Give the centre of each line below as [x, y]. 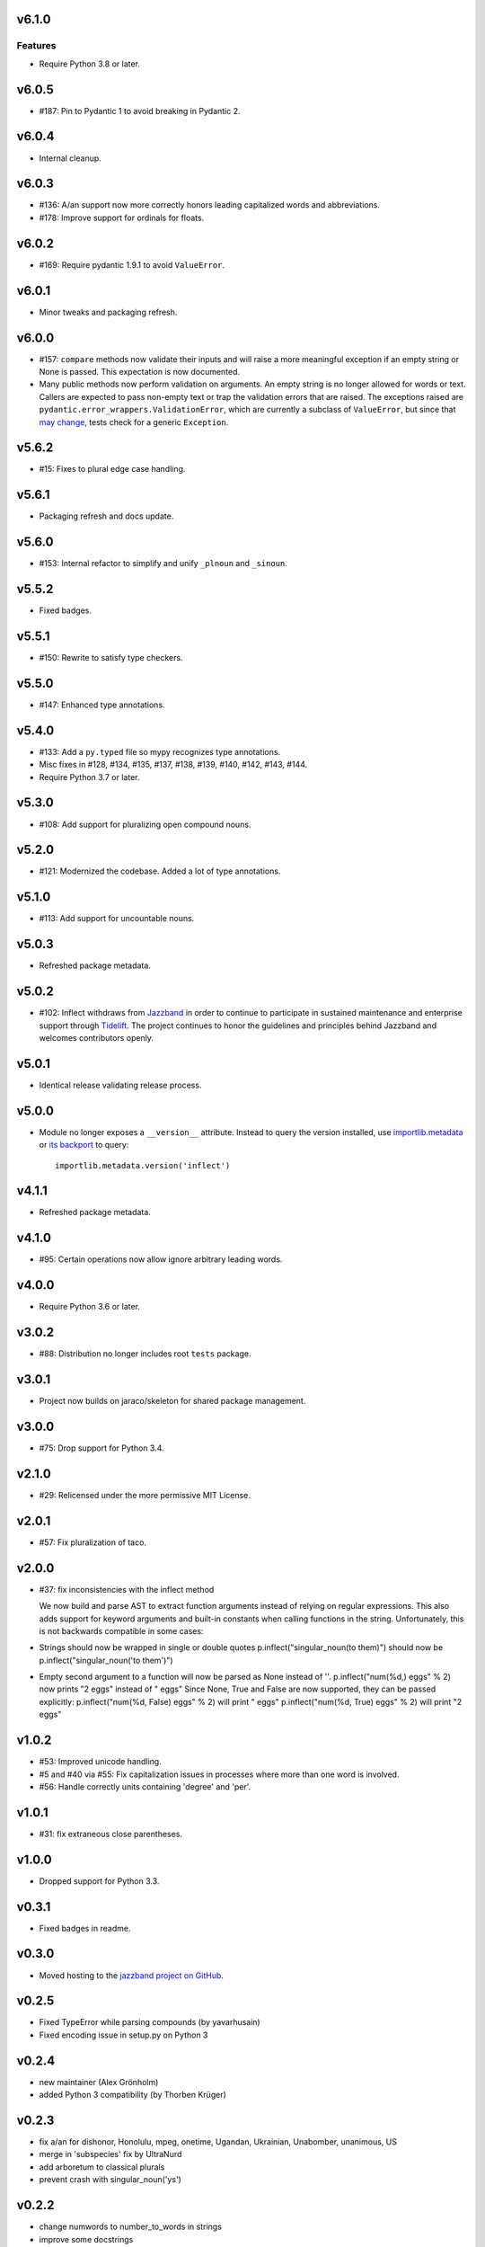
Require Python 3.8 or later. [90, 64]
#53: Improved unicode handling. [100, 1762]
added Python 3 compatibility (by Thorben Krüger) [132, 2095]
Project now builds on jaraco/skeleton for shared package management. [172, 1401]
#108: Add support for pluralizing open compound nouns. [145, 824]
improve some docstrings [86, 2239]
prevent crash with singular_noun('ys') [110, 2180]
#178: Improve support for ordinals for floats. [122, 218]
